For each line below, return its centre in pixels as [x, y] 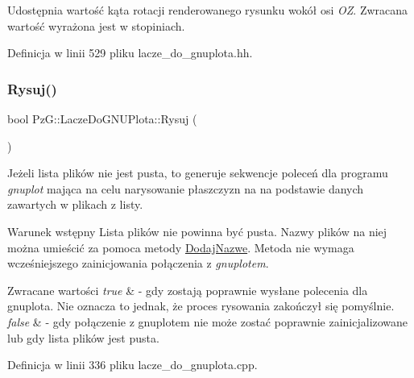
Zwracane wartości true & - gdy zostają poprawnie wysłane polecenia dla [188, 290]
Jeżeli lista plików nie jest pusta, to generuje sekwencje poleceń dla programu [198, 173]
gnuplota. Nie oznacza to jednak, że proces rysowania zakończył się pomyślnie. [201, 306]
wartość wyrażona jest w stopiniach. [96, 25]
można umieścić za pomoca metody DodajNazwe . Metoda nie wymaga [181, 247]
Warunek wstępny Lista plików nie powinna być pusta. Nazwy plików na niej [197, 231]
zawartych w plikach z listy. [75, 204]
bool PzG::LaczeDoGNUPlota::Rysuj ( [102, 118]
